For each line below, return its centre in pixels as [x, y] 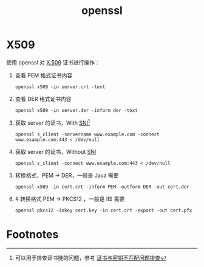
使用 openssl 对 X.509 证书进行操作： [53, 62]
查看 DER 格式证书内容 [43, 99]
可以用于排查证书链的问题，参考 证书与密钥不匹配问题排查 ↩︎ [91, 258]
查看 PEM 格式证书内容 [44, 75]
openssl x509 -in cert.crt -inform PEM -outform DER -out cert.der [102, 187]
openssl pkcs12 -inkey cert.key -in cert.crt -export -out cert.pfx [104, 210]
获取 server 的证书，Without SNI [56, 151]
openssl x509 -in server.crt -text [60, 87]
